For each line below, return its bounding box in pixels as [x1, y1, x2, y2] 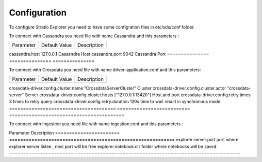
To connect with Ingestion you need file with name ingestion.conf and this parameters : [9, 121, 183, 127]
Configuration [9, 7, 67, 18]
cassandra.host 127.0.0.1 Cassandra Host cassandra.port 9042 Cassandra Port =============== [9, 51, 210, 57]
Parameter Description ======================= [9, 130, 120, 135]
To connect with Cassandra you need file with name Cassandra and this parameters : [9, 33, 179, 39]
